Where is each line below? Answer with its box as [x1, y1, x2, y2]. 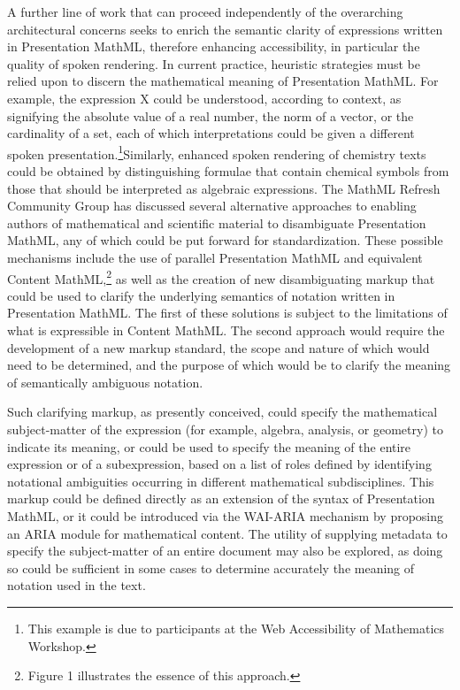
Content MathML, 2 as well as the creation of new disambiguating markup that [7, 266, 435, 287]
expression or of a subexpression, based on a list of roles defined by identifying [7, 455, 432, 473]
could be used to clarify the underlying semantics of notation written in [7, 286, 395, 304]
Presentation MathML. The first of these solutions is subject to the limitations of [7, 303, 448, 322]
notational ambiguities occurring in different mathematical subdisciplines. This [7, 471, 434, 490]
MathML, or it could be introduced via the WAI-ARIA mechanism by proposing [7, 506, 444, 525]
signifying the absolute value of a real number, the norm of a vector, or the [7, 106, 414, 125]
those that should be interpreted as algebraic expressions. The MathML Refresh [7, 179, 441, 197]
